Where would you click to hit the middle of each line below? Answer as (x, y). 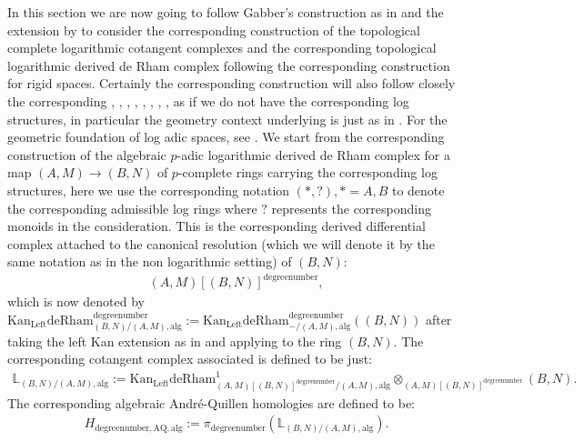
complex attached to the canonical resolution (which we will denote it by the (221, 243)
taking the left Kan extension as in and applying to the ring (175, 341)
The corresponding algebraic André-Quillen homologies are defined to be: (211, 402)
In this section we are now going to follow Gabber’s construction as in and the (226, 12)
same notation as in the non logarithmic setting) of (150, 261)
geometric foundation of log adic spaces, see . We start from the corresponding (226, 137)
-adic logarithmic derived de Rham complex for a (314, 154)
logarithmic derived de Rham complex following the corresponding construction (229, 65)
